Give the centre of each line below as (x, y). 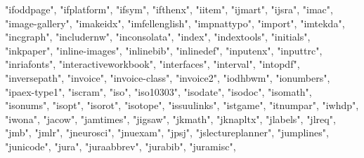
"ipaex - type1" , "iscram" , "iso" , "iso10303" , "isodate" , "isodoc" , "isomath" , (158, 91)
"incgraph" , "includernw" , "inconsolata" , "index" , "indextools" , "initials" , (158, 37)
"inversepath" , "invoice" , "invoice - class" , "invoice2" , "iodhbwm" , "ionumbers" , (168, 77)
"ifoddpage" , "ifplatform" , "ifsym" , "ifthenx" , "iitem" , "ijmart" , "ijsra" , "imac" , (169, 9)
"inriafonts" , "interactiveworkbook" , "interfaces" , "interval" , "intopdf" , (152, 64)
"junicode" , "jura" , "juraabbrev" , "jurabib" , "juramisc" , (121, 146)
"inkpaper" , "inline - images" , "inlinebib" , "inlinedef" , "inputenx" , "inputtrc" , (164, 50)
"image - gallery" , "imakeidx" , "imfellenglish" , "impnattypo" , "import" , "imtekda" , (175, 23)
